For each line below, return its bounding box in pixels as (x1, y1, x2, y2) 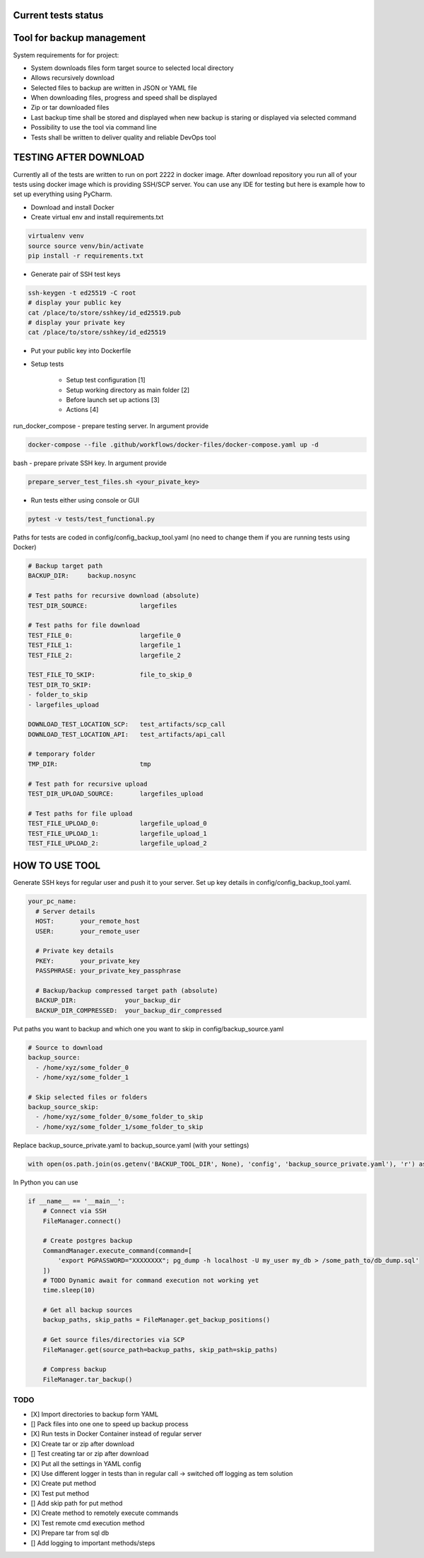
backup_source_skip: (28, 1103, 99, 1111)
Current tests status (13, 9, 104, 21)
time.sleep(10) (42, 1286, 95, 1295)
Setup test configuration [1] (66, 376, 146, 384)
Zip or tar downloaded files (30, 103, 110, 112)
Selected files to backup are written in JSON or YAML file (30, 84, 197, 92)
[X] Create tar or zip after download (30, 1439, 134, 1448)
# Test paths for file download (28, 622, 141, 629)
